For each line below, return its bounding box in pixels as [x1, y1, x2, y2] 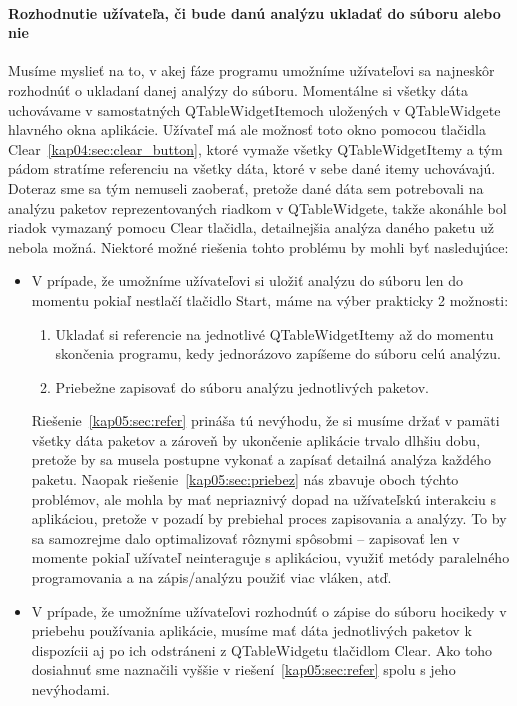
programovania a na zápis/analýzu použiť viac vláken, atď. [31, 567, 392, 588]
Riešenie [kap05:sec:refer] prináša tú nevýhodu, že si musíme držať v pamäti [31, 410, 500, 431]
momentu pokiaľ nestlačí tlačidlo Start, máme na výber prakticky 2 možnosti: [31, 289, 509, 310]
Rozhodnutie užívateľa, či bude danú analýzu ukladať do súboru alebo [8, 2, 501, 23]
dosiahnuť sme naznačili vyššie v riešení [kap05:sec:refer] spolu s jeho [31, 659, 456, 680]
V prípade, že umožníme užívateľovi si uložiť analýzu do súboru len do [31, 270, 463, 291]
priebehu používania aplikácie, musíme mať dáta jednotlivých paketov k [31, 620, 472, 641]
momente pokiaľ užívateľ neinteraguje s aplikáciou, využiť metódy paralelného [31, 547, 510, 568]
